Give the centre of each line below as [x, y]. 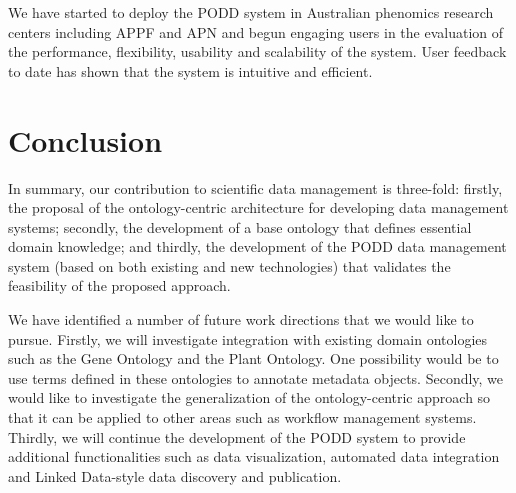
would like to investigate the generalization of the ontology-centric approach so [249, 397]
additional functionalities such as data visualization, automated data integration [254, 456]
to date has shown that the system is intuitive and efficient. [190, 70]
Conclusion [85, 139]
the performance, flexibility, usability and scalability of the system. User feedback [257, 51]
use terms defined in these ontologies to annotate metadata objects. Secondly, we [256, 377]
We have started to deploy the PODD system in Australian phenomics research [251, 12]
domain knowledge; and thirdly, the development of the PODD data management [257, 246]
